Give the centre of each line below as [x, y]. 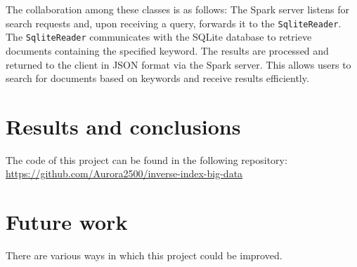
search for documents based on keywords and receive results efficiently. [157, 78]
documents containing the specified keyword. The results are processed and [167, 50]
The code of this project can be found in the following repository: [147, 159]
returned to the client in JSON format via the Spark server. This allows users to [178, 64]
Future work [67, 222]
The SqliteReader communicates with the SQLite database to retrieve [159, 37]
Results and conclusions [123, 126]
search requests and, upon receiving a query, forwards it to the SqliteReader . [174, 23]
